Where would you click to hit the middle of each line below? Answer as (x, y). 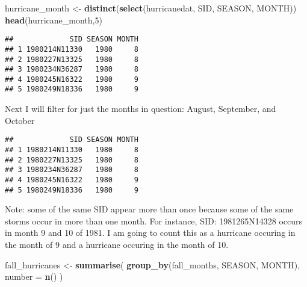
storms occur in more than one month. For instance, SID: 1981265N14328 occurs (153, 221)
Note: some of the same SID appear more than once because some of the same (149, 209)
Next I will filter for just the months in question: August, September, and (141, 109)
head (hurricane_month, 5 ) (54, 20)
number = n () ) (34, 276)
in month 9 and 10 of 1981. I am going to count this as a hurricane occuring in (150, 233)
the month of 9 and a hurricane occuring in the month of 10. (117, 245)
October (20, 120)
